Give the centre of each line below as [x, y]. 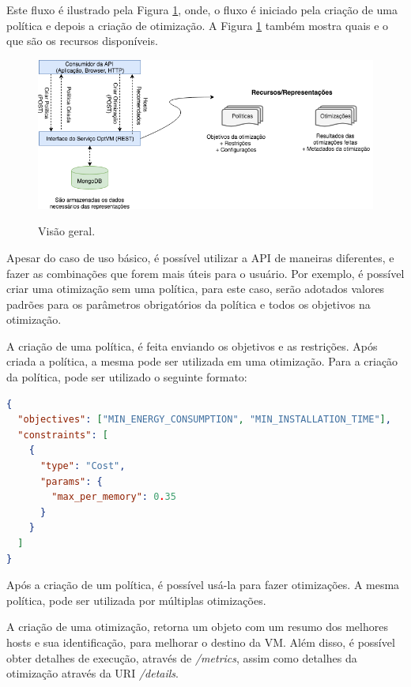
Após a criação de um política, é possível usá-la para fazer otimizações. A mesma [203, 585]
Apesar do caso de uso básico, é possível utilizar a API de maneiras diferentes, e [200, 257]
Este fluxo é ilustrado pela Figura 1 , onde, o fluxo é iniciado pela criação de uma [202, 9]
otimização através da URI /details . [92, 673]
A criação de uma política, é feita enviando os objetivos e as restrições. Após [192, 345]
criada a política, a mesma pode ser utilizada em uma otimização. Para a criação [202, 361]
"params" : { [71, 481]
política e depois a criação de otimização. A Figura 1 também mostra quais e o [198, 25]
